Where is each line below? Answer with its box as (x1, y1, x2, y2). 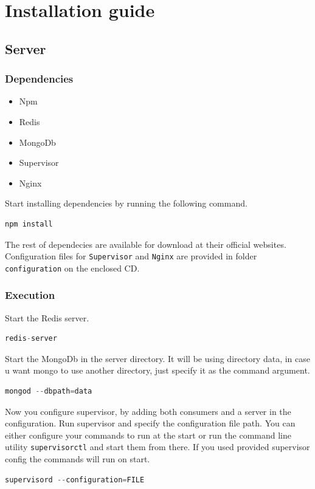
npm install (5, 219, 53, 228)
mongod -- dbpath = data (5, 387, 92, 396)
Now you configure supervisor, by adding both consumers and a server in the (5, 405, 291, 417)
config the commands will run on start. (5, 453, 150, 465)
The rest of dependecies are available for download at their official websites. (5, 238, 286, 250)
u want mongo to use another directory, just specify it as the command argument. (5, 364, 310, 377)
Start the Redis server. (5, 311, 89, 324)
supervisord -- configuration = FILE (5, 475, 145, 484)
